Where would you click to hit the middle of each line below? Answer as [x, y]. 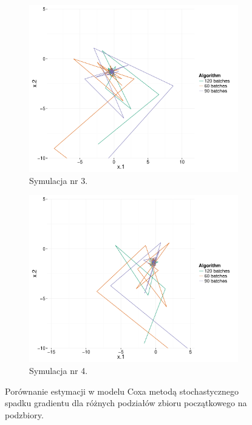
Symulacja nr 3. [59, 180]
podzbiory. [24, 414]
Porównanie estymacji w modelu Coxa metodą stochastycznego [122, 391]
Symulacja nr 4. [59, 371]
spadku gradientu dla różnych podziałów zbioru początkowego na [126, 403]
